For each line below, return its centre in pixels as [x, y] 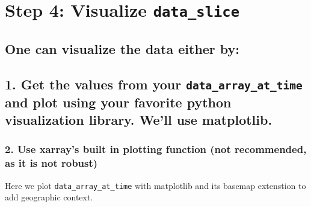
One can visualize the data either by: [122, 48]
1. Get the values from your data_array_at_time [154, 84]
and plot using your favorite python [118, 102]
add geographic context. [49, 197]
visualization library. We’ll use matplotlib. [139, 120]
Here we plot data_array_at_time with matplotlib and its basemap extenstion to [155, 185]
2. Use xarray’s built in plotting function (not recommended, [156, 149]
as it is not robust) [51, 163]
